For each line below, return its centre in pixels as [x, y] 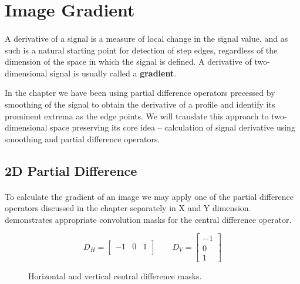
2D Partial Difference [71, 170]
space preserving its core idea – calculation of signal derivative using [173, 127]
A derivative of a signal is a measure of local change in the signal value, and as [146, 38]
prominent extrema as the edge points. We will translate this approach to [137, 116]
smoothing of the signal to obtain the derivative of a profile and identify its [140, 104]
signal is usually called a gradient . [113, 73]
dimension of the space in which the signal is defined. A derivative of [128, 61]
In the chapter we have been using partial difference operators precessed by [140, 93]
